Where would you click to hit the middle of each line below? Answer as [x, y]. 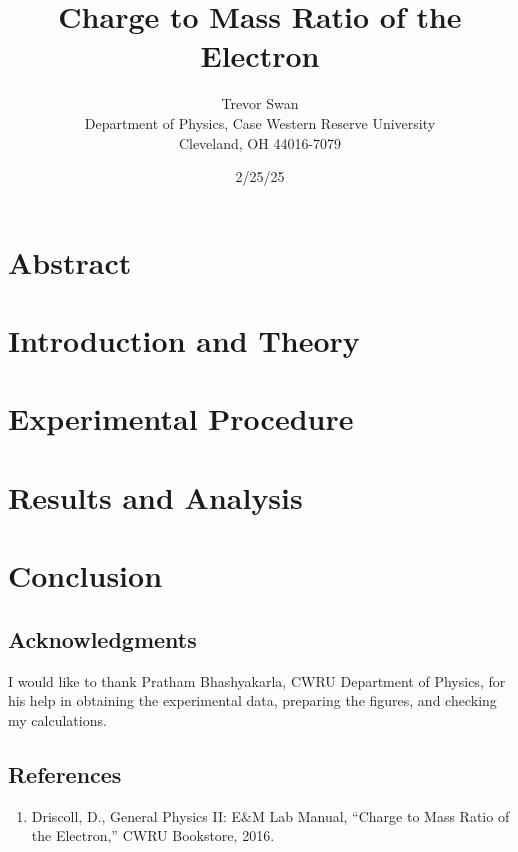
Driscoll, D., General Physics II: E [136, 815]
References [65, 773]
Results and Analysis [155, 496]
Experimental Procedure [181, 418]
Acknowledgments [102, 638]
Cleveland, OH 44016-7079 [260, 142]
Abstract [70, 261]
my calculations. [57, 719]
